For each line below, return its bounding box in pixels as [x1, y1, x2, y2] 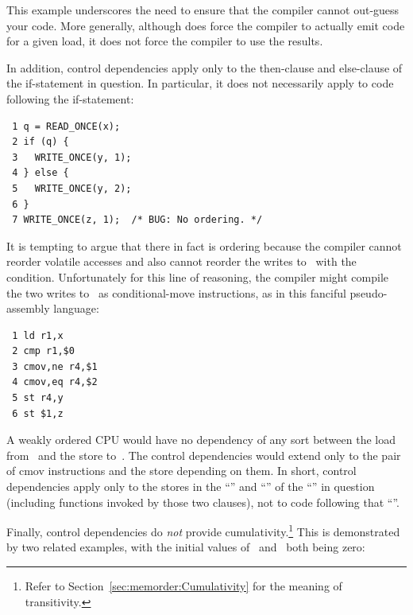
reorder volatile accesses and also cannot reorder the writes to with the [6, 253, 357, 270]
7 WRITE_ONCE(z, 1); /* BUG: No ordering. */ [12, 214, 263, 226]
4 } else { [12, 167, 69, 179]
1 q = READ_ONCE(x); [12, 120, 121, 132]
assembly [6, 300, 50, 317]
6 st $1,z [12, 407, 64, 419]
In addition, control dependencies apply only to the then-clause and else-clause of [6, 59, 403, 76]
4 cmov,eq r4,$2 [12, 376, 98, 388]
